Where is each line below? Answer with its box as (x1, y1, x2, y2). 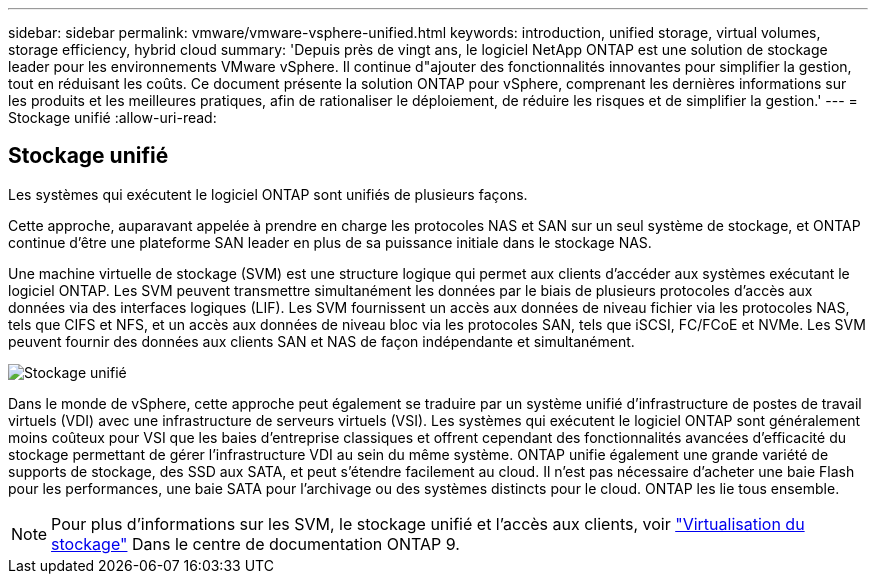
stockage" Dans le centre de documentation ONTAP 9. (51, 533, 460, 554)
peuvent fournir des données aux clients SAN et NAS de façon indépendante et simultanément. (8, 332, 635, 350)
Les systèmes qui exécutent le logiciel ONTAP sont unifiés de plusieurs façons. (8, 185, 528, 203)
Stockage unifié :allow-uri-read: (8, 109, 217, 126)
